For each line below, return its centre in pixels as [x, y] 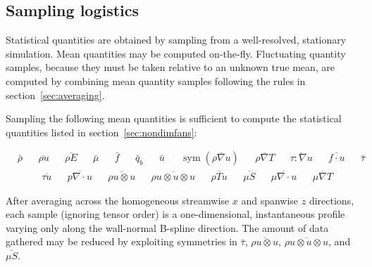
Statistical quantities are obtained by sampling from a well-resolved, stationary [176, 40]
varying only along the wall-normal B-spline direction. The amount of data [167, 227]
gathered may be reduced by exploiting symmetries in [122, 241]
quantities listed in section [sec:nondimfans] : [101, 132]
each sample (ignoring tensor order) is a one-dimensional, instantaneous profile [175, 214]
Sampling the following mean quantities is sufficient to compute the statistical [174, 118]
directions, [331, 200]
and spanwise [270, 200]
